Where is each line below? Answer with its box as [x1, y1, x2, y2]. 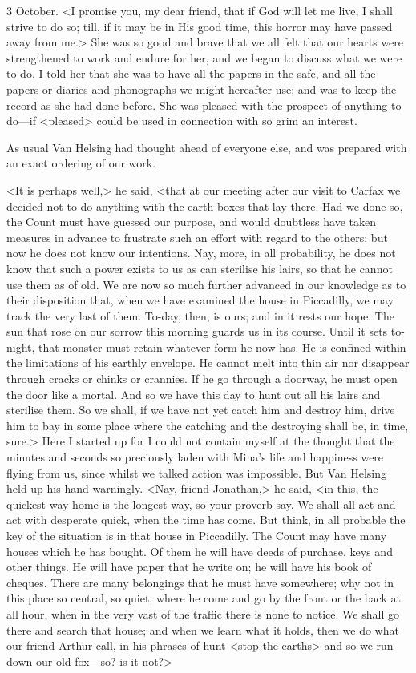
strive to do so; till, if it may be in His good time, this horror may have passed [6, 18, 393, 34]
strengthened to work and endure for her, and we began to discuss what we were [6, 49, 402, 66]
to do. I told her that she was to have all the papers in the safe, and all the [6, 65, 376, 82]
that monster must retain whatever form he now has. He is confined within [38, 338, 406, 355]
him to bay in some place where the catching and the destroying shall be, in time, [6, 417, 409, 433]
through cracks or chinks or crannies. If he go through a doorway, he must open [6, 370, 398, 387]
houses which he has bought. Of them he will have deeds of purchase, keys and [6, 542, 393, 559]
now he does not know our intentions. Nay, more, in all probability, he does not [6, 244, 396, 261]
